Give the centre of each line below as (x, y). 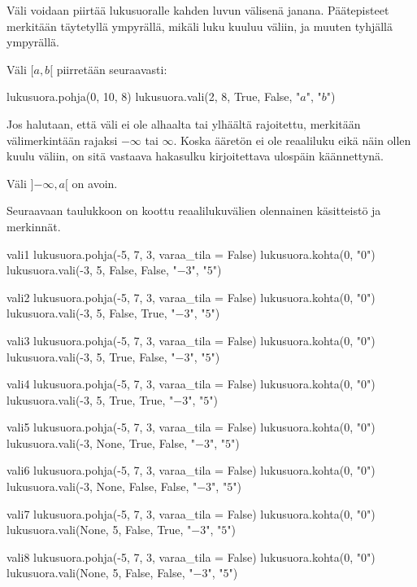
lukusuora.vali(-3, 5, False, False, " (92, 270)
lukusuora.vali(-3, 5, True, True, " (90, 399)
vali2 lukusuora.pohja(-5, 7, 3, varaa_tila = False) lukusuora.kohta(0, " (184, 297)
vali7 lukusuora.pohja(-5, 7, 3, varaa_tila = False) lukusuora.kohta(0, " (184, 513)
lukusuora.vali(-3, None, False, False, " (102, 486)
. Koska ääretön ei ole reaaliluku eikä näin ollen (292, 140)
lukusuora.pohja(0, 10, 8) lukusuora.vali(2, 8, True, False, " (154, 96)
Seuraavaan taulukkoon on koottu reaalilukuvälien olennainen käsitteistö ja (194, 210)
